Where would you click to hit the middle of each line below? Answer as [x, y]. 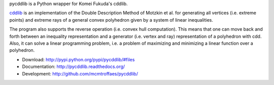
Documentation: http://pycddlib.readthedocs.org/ [74, 67]
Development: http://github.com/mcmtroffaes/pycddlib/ [80, 73]
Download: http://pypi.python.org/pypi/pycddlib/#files [78, 59]
